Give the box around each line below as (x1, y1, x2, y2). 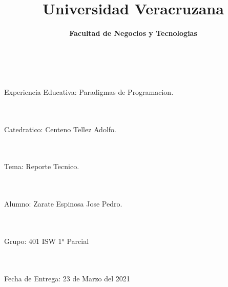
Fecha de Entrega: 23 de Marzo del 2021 (4, 273, 130, 283)
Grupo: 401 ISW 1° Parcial (4, 236, 89, 247)
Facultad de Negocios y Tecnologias (69, 28, 197, 38)
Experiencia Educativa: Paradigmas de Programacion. (4, 86, 174, 97)
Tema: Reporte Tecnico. (4, 161, 79, 172)
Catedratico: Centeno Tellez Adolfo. (4, 124, 116, 134)
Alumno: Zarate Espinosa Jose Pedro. (4, 198, 122, 209)
